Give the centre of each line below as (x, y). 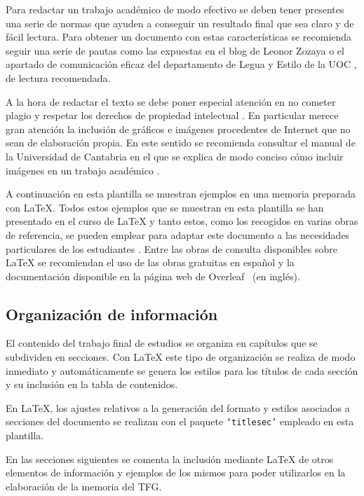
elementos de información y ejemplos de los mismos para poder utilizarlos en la (176, 473)
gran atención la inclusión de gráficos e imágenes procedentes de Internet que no (178, 129)
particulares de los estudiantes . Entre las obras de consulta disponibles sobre (171, 248)
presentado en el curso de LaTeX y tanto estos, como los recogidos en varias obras (182, 221)
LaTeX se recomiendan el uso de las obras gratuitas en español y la (150, 262)
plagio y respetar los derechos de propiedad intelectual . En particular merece (172, 115)
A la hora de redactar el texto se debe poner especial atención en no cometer (171, 101)
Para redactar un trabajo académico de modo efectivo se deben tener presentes (175, 9)
